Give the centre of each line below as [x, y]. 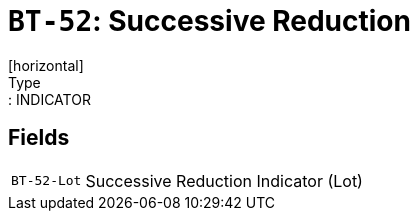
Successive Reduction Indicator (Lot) [224, 180]
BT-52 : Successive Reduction [209, 21]
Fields [39, 138]
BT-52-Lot [46, 181]
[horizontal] [46, 65]
